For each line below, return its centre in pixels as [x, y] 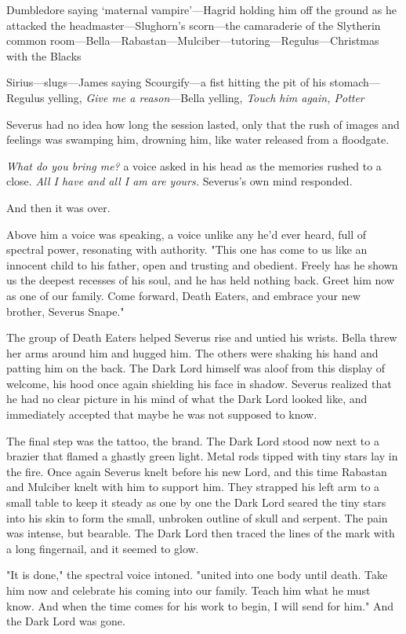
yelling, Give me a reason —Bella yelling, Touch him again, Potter [206, 97]
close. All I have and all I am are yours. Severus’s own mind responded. [179, 181]
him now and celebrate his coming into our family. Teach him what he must [188, 590]
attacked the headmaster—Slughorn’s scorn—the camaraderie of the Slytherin [194, 25]
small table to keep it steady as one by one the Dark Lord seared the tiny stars [196, 502]
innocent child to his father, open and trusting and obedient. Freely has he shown [202, 264]
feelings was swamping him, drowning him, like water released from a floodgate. [198, 139]
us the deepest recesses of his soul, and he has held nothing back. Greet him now [201, 280]
